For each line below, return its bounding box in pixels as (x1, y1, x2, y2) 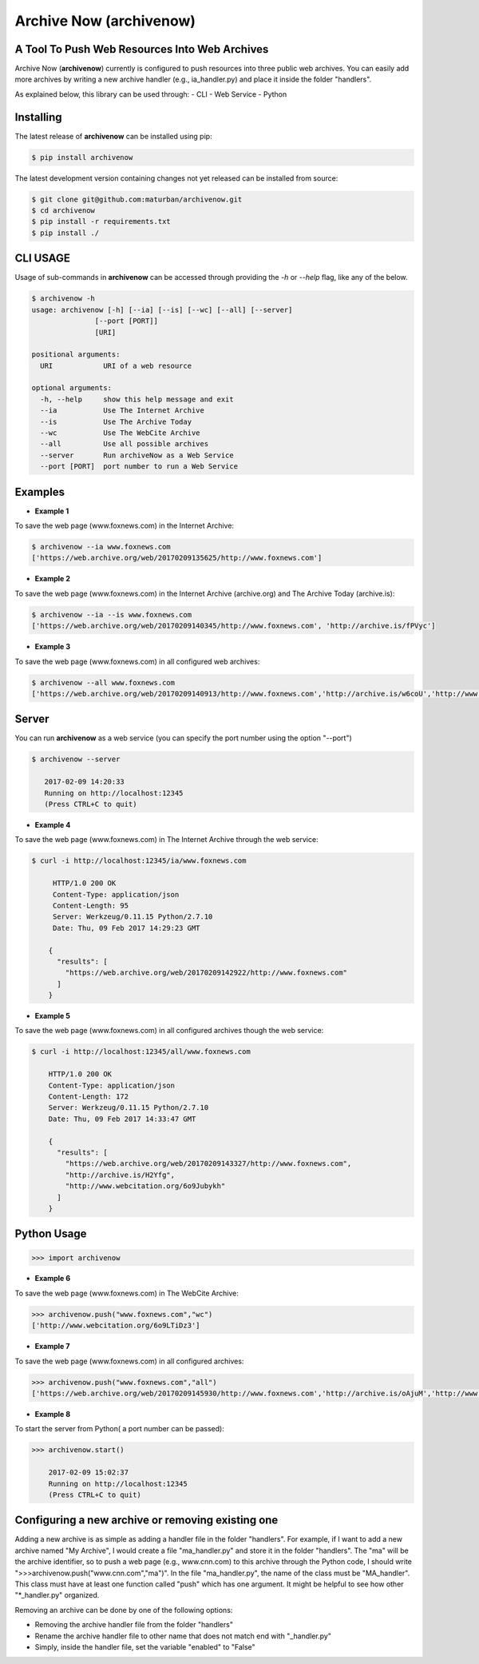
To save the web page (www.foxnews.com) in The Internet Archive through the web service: (14, 835, 319, 844)
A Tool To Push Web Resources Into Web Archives (14, 42, 269, 56)
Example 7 (34, 1342, 70, 1351)
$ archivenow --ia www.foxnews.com (31, 542, 171, 552)
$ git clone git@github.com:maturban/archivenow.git (31, 194, 243, 204)
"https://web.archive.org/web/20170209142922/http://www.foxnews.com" (65, 968, 347, 977)
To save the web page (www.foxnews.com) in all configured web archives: (14, 656, 260, 666)
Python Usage (14, 1227, 87, 1241)
